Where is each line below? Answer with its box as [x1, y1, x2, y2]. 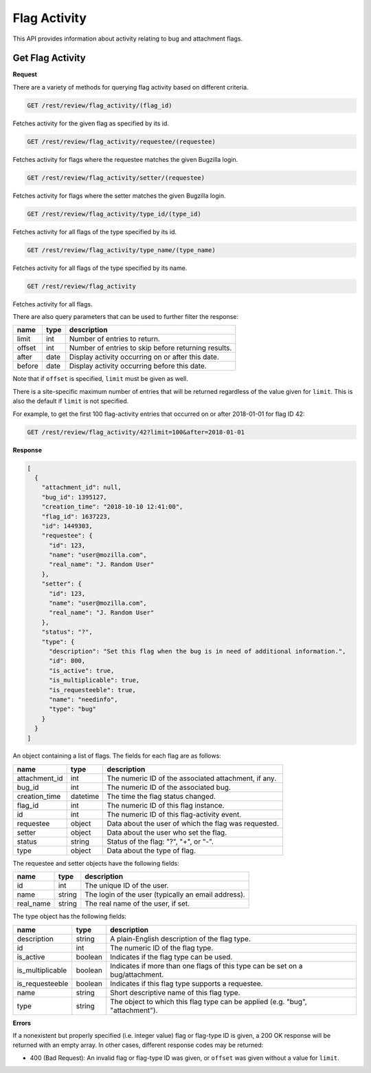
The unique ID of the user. [85, 881, 169, 890]
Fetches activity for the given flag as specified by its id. [12, 119, 170, 127]
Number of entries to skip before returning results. [69, 343, 232, 353]
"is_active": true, [49, 667, 115, 674]
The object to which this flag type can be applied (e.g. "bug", [110, 997, 307, 1006]
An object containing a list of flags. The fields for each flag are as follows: [12, 751, 221, 760]
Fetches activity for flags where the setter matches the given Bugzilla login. [12, 191, 226, 200]
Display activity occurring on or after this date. [69, 352, 220, 362]
